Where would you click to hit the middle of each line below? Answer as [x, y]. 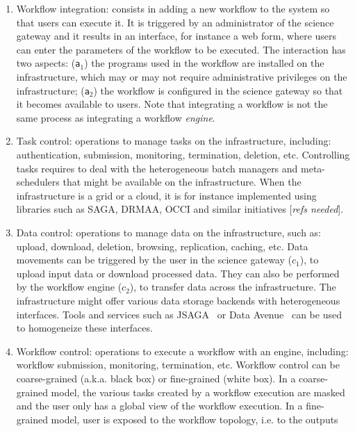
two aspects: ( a [48, 63]
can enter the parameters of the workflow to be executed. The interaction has [181, 49]
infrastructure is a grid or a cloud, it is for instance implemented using [166, 195]
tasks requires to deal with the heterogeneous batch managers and [157, 168]
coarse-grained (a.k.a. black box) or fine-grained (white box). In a [156, 378]
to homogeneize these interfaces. [84, 328]
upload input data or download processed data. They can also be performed [178, 273]
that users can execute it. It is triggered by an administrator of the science [175, 22]
